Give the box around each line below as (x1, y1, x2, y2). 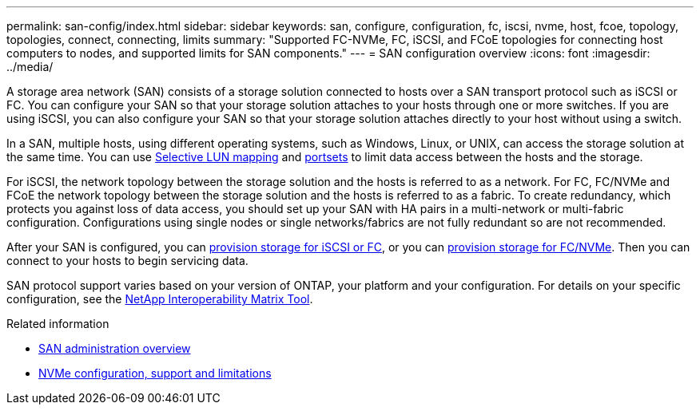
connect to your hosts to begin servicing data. (6, 254, 249, 267)
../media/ (6, 60, 54, 73)
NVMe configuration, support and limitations (38, 366, 272, 380)
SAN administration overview (38, 342, 191, 355)
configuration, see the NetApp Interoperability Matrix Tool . (6, 292, 313, 306)
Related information (6, 317, 109, 330)
